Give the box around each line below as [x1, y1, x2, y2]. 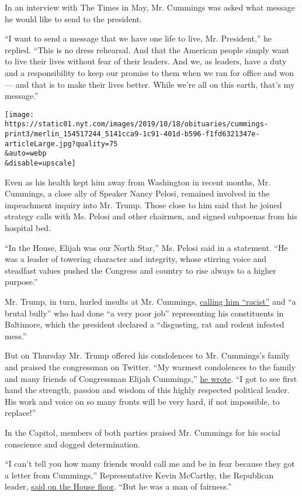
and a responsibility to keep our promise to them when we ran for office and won [5, 66, 294, 78]
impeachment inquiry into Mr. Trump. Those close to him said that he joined [5, 198, 282, 211]
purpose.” [5, 275, 38, 288]
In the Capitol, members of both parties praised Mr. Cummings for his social [5, 426, 280, 438]
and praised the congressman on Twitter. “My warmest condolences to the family [5, 361, 296, 373]
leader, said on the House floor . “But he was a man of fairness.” [5, 480, 232, 492]
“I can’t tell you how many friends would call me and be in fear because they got [5, 457, 295, 470]
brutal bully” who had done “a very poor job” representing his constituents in [5, 306, 284, 319]
